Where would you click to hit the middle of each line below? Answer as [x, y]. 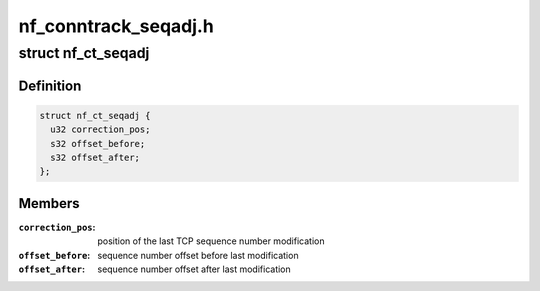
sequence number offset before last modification [198, 255]
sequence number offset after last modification [194, 269]
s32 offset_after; [95, 157]
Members [49, 203]
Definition [50, 85]
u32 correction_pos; [100, 129]
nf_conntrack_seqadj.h [116, 26]
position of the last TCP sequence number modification [211, 241]
